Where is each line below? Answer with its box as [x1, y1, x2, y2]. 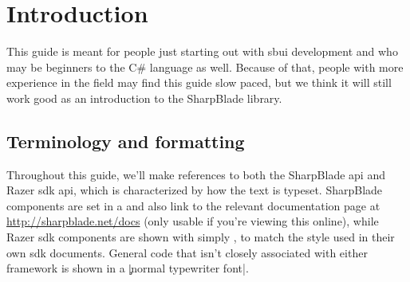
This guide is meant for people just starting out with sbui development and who [6, 43, 398, 60]
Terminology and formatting [6, 128, 245, 153]
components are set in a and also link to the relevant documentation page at [6, 197, 380, 213]
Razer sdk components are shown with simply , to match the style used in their [6, 229, 395, 245]
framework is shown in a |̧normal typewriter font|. [6, 260, 249, 276]
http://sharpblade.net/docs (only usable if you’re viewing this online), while [6, 213, 379, 229]
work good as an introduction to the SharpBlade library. [6, 89, 282, 106]
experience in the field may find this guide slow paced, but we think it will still [6, 74, 392, 91]
